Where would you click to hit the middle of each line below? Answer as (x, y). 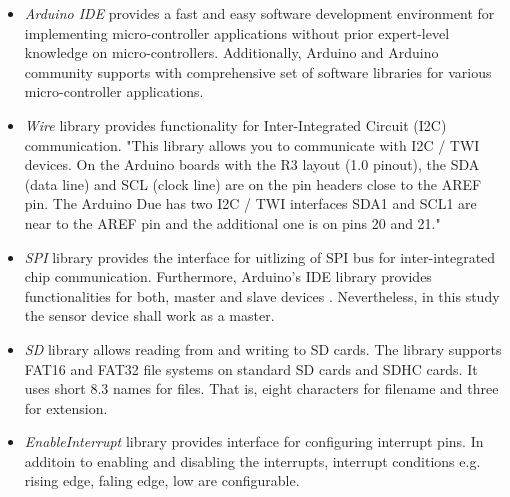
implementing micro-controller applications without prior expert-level (237, 32)
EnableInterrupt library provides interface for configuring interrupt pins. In (254, 441)
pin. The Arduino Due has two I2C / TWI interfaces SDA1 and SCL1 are (250, 203)
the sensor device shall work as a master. (149, 315)
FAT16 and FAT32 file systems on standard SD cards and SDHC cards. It (251, 368)
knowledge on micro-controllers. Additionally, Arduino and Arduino (231, 52)
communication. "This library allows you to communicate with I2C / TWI (252, 144)
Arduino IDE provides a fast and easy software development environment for (259, 13)
